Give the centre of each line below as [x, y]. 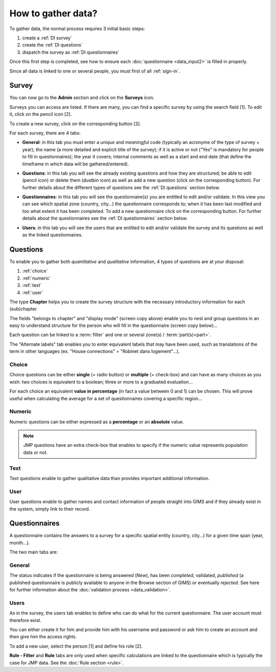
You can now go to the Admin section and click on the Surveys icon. [82, 98]
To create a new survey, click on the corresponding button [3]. [75, 124]
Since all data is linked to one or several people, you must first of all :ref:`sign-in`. [95, 71]
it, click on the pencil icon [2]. [41, 114]
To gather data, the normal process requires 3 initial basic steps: [77, 29]
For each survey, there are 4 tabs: [45, 133]
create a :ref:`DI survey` [47, 38]
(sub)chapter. [24, 309]
